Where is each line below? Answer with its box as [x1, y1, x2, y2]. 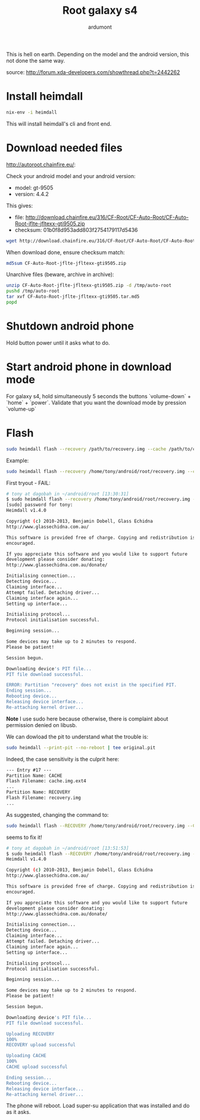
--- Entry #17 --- [6, 767, 52, 773]
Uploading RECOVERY [6, 1031, 55, 1037]
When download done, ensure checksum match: [6, 249, 125, 256]
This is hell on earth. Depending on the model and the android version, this [6, 50, 189, 57]
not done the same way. [6, 57, 65, 64]
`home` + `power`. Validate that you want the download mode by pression [6, 399, 186, 406]
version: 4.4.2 [14, 190, 49, 197]
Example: [6, 457, 29, 464]
